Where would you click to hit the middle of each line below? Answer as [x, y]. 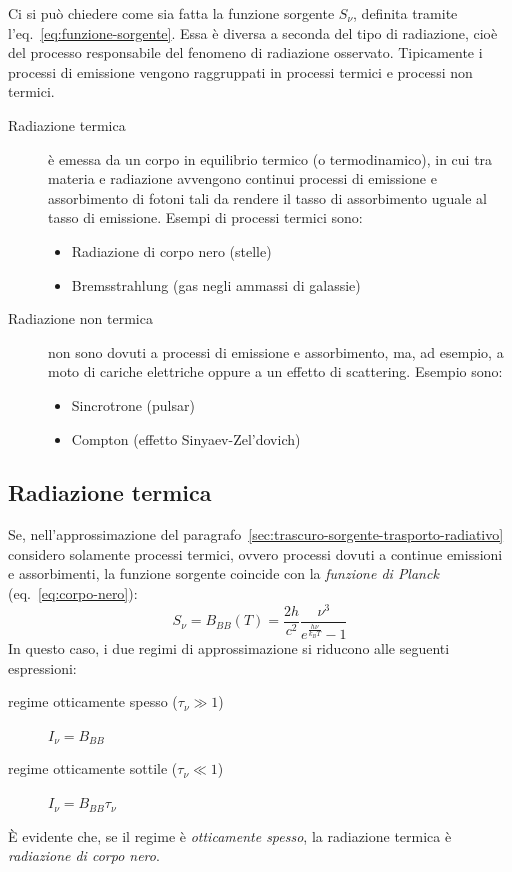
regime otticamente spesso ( [93, 701]
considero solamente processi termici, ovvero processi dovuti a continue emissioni [255, 553]
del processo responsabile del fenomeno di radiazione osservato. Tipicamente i [245, 52]
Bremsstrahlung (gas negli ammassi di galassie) [216, 284]
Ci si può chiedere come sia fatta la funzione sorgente [171, 13]
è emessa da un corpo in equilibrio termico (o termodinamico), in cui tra [270, 158]
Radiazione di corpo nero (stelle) [171, 250]
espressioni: [42, 667]
